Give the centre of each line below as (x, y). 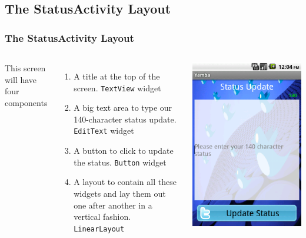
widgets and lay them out (120, 193)
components (26, 102)
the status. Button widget (120, 162)
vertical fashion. (102, 216)
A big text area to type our (123, 108)
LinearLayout (99, 229)
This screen (25, 68)
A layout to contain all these (125, 182)
